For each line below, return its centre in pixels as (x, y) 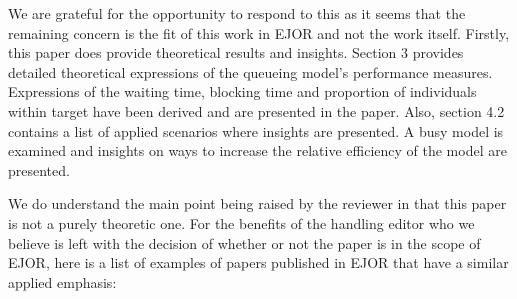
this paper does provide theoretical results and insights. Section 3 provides (236, 52)
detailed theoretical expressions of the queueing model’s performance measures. (250, 71)
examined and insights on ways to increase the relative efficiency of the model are (257, 150)
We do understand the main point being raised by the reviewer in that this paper (257, 203)
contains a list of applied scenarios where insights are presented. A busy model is (256, 130)
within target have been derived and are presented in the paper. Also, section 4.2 (256, 110)
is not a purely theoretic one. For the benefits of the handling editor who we (241, 222)
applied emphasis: (62, 281)
